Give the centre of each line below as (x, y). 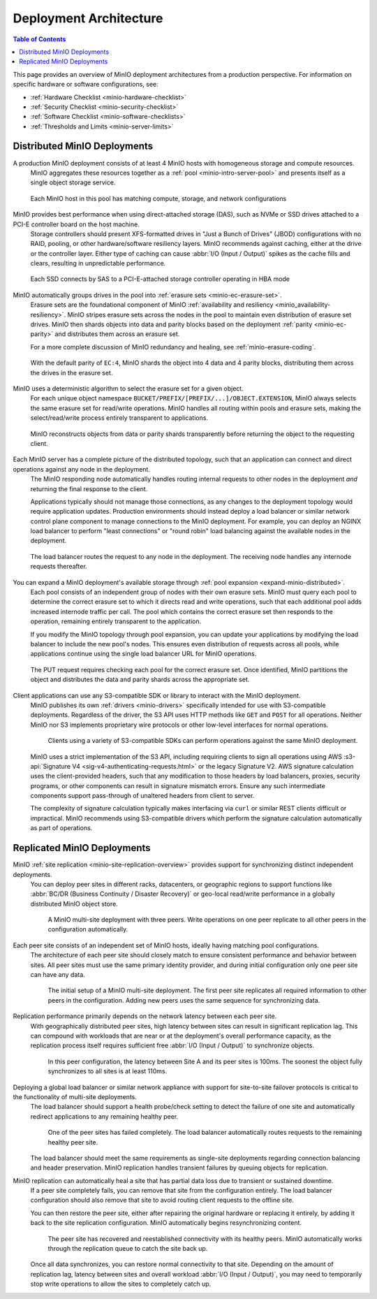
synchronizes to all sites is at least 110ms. (108, 1071)
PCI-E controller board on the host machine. (76, 224)
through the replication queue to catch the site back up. (128, 1249)
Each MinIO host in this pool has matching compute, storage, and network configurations (158, 198)
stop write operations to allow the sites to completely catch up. (121, 1284)
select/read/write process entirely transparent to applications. (119, 418)
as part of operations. (61, 828)
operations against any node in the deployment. (81, 469)
